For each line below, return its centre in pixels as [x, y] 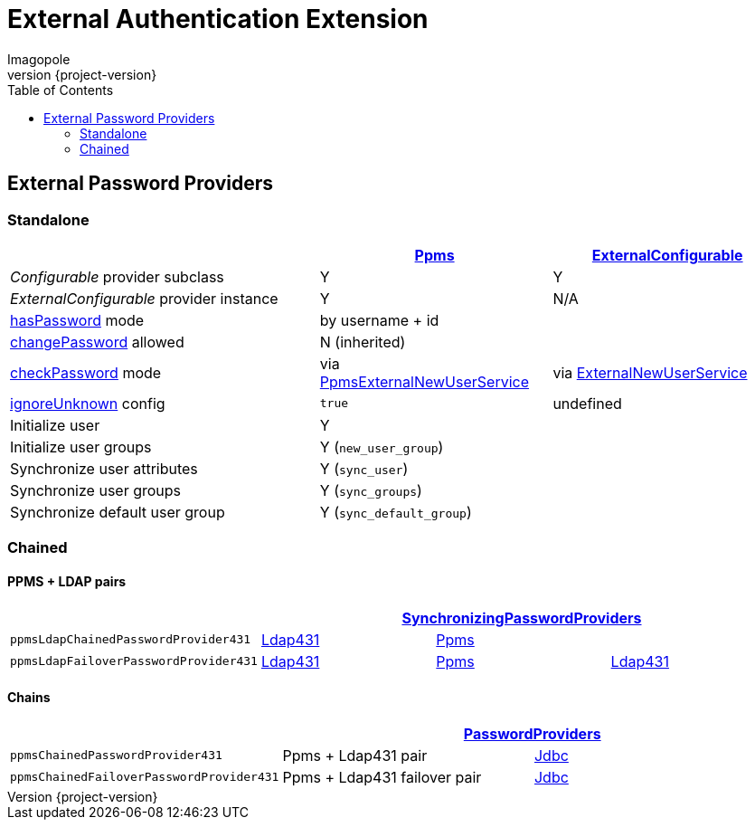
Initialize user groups [81, 447]
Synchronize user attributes [104, 468]
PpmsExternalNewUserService [425, 381]
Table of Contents [61, 90]
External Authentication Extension [218, 19]
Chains [29, 698]
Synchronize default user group [118, 512]
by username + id [379, 320]
